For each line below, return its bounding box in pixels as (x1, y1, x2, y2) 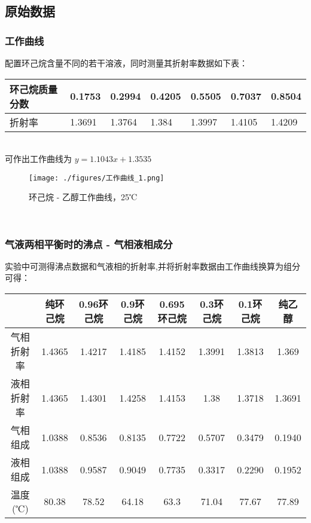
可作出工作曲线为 (5, 152, 72, 165)
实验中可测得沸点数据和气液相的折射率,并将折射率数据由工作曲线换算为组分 (5, 259, 300, 272)
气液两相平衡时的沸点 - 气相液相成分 (5, 236, 173, 251)
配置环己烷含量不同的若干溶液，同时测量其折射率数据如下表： (5, 57, 248, 69)
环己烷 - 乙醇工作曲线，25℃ (29, 191, 138, 203)
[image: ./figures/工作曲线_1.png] (29, 173, 164, 182)
